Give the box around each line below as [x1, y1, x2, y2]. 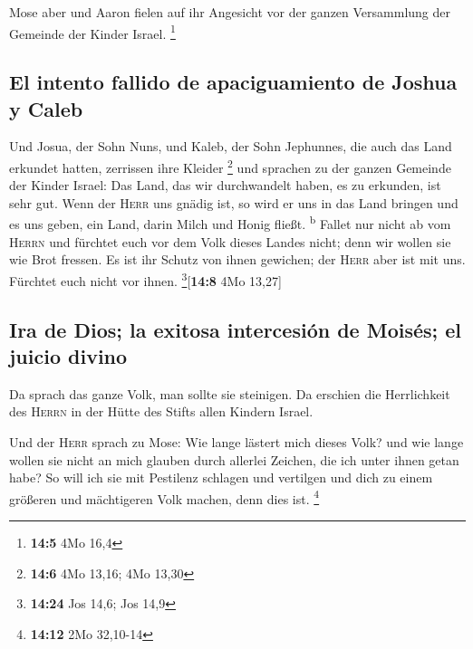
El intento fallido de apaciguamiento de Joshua [9, 68, 458, 96]
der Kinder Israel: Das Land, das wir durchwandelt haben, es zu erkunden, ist [9, 176, 441, 195]
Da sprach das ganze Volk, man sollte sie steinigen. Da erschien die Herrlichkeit [9, 384, 450, 403]
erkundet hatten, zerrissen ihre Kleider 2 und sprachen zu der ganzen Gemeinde [9, 156, 451, 177]
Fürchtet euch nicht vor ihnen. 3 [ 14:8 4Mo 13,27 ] [9, 268, 282, 290]
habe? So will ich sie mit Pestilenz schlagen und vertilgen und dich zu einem [9, 468, 433, 487]
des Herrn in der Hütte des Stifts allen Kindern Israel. [9, 402, 314, 421]
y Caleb [9, 94, 83, 122]
